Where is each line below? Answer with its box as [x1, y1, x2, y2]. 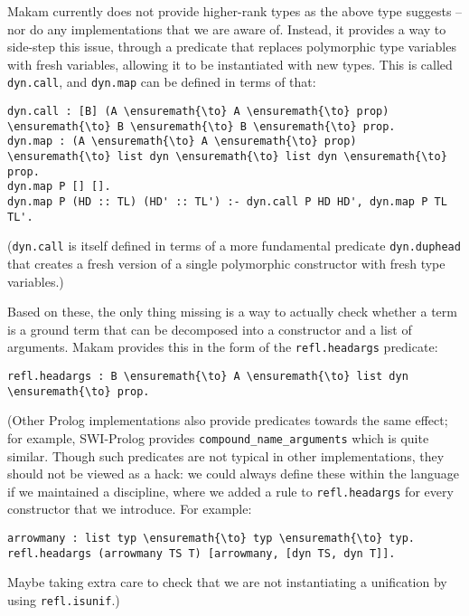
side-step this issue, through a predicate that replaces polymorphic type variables [7, 37, 456, 56]
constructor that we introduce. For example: [7, 499, 252, 518]
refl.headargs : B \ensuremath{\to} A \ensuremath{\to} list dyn [7, 369, 408, 383]
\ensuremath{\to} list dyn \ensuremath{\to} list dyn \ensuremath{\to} [7, 150, 447, 163]
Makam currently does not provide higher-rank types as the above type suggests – [7, 2, 463, 20]
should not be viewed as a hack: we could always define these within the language [7, 464, 459, 483]
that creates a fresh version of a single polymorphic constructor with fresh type [7, 253, 446, 272]
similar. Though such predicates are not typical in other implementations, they [7, 446, 445, 465]
